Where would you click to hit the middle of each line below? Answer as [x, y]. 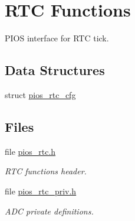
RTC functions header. [46, 171]
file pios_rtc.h [30, 151]
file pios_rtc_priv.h [41, 191]
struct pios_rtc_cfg [40, 94]
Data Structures [55, 70]
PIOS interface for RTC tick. [57, 38]
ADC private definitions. [49, 211]
